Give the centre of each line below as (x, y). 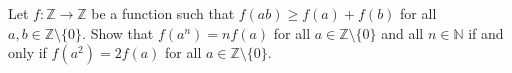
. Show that (118, 32)
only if (27, 52)
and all (402, 32)
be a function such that (163, 13)
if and (486, 32)
